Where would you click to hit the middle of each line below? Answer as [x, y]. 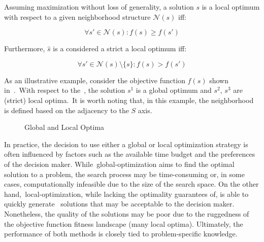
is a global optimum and [174, 90]
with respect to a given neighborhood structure [77, 16]
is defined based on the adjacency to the [67, 110]
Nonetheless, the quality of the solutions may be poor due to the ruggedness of [127, 213]
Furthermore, [25, 48]
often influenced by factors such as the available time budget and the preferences [130, 154]
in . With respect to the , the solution [65, 90]
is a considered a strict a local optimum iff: [120, 48]
